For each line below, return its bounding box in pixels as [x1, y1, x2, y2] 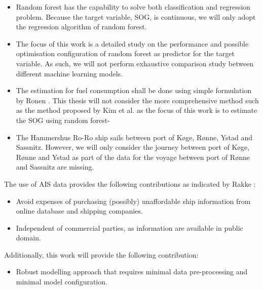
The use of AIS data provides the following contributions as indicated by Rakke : [4, 178, 256, 189]
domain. [16, 232, 41, 243]
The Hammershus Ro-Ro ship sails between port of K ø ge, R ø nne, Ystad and [16, 132, 253, 142]
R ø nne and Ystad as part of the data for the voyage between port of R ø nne [16, 151, 250, 162]
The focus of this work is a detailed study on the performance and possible [16, 38, 249, 49]
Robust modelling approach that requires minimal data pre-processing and [16, 266, 248, 277]
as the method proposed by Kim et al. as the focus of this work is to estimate [16, 105, 257, 115]
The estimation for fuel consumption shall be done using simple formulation [16, 85, 252, 96]
